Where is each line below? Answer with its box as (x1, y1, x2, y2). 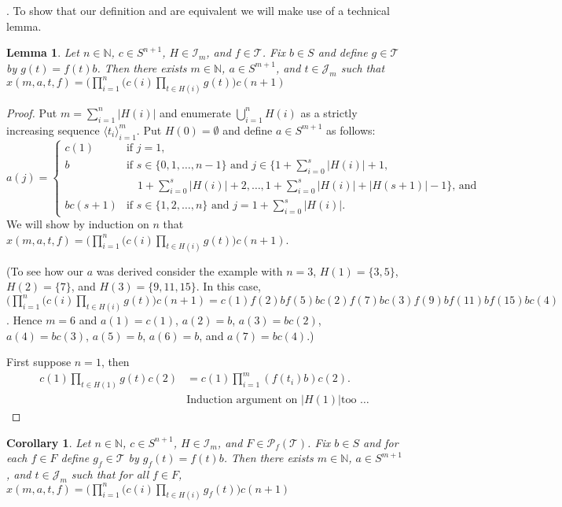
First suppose (6, 353, 72, 370)
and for (363, 434, 399, 450)
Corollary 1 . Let (6, 434, 91, 450)
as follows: (326, 121, 376, 138)
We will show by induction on (6, 216, 149, 232)
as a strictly (300, 104, 358, 120)
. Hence (6, 312, 42, 328)
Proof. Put (6, 104, 57, 120)
